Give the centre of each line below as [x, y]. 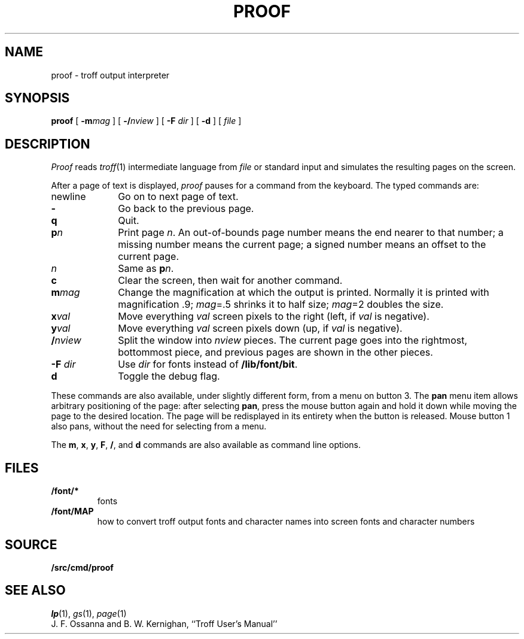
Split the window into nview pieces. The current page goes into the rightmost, [293, 340]
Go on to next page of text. [178, 197]
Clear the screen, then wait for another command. [230, 281]
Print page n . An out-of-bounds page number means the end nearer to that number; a [311, 233]
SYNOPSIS [37, 98]
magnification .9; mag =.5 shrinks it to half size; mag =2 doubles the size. [281, 305]
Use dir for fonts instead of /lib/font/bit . [208, 364]
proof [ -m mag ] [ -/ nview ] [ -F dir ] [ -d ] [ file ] [146, 121]
